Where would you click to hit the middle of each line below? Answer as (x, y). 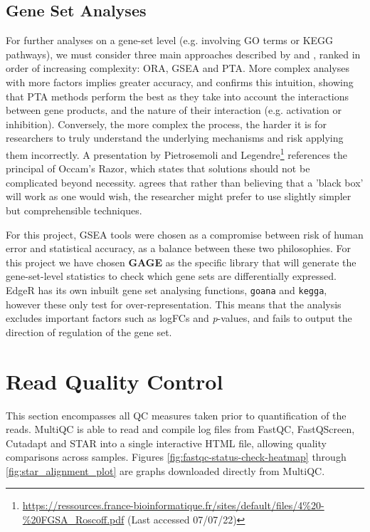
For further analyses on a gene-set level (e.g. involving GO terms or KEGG (170, 40)
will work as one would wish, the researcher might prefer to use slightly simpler (179, 196)
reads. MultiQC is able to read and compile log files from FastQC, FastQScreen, (180, 429)
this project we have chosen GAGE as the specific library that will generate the (181, 262)
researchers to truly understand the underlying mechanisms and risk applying (175, 138)
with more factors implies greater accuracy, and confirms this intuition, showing (180, 82)
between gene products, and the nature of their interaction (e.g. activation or (174, 110)
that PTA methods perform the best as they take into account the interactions (178, 96)
